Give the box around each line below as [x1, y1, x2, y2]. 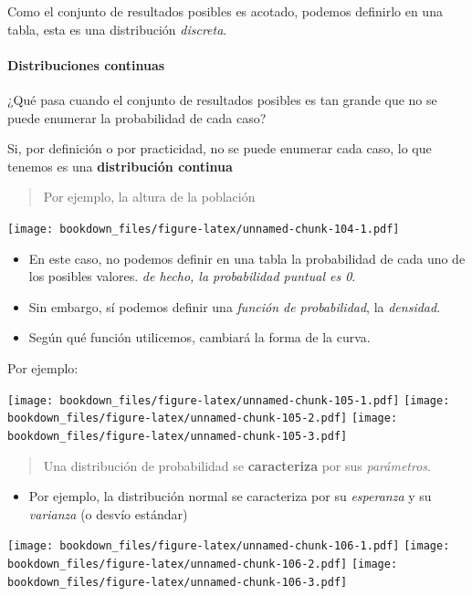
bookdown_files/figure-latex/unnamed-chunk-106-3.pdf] [7, 575, 348, 589]
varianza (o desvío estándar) [28, 504, 188, 523]
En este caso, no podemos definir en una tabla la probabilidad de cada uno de [28, 248, 466, 267]
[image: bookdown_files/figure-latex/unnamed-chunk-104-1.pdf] [7, 222, 400, 235]
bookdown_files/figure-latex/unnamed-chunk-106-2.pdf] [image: [7, 557, 398, 570]
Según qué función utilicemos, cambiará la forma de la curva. [28, 328, 371, 347]
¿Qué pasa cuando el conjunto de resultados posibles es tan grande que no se [7, 89, 437, 109]
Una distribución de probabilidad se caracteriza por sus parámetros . [43, 455, 431, 475]
